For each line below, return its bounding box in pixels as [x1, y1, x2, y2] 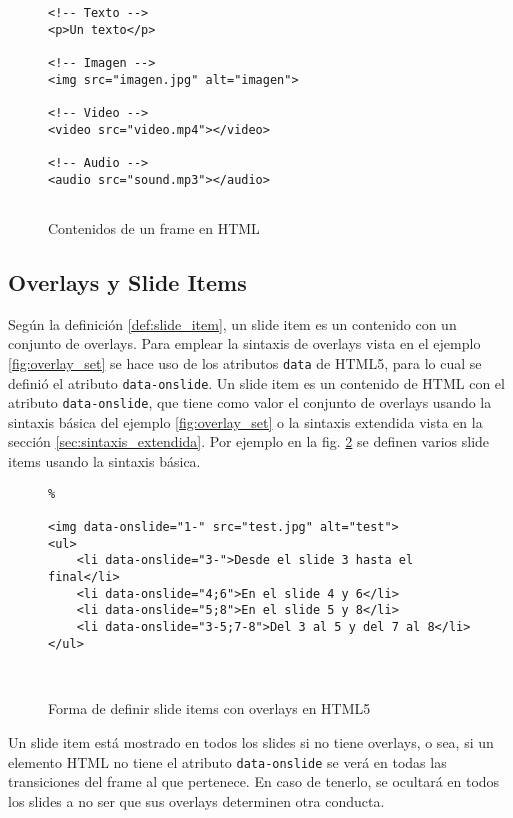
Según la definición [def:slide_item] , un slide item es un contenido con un [8, 313, 457, 334]
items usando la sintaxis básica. [8, 451, 201, 472]
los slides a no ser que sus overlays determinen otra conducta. [8, 790, 385, 811]
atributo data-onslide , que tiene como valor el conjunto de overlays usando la [8, 392, 492, 413]
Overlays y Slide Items [8, 266, 247, 297]
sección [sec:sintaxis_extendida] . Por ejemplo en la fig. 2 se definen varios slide [8, 431, 490, 452]
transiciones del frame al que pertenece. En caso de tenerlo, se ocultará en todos [8, 771, 500, 792]
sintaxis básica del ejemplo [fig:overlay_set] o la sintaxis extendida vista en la [8, 411, 483, 432]
